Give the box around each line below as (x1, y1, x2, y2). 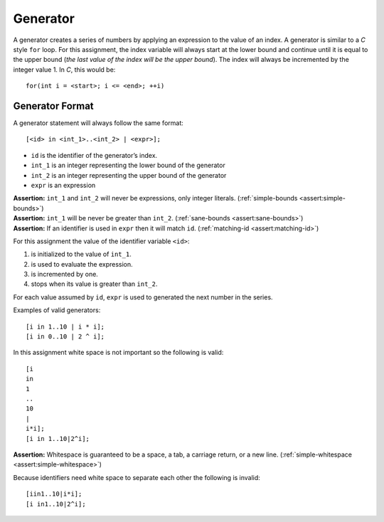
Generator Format (13, 100, 94, 112)
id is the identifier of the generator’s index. (31, 151, 158, 159)
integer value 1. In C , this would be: (13, 65, 116, 74)
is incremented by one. (31, 270, 99, 279)
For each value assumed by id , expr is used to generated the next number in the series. (13, 292, 273, 302)
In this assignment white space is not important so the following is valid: (13, 348, 224, 357)
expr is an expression (31, 181, 96, 189)
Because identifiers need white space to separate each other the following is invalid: (13, 473, 261, 481)
